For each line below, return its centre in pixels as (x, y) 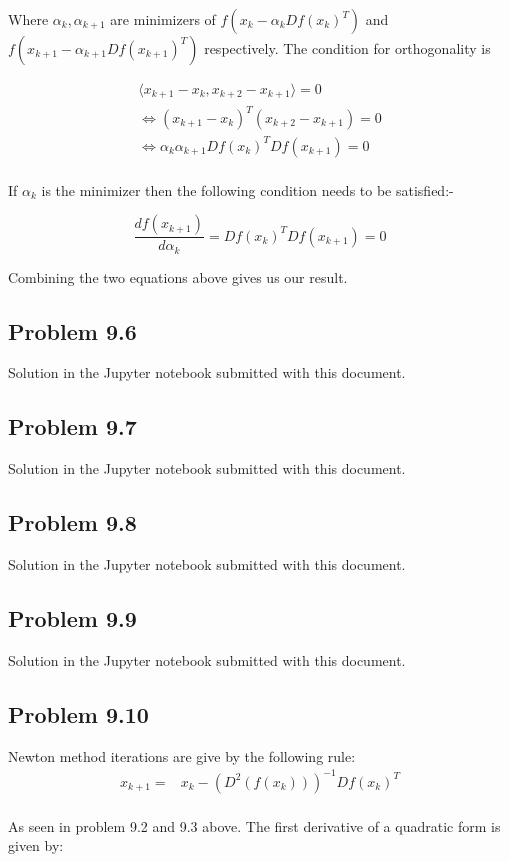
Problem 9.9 (72, 618)
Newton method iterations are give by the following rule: (182, 755)
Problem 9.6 (72, 330)
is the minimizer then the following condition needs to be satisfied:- (247, 189)
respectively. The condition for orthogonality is (347, 48)
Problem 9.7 (72, 426)
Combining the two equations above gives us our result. (178, 276)
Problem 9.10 (78, 713)
